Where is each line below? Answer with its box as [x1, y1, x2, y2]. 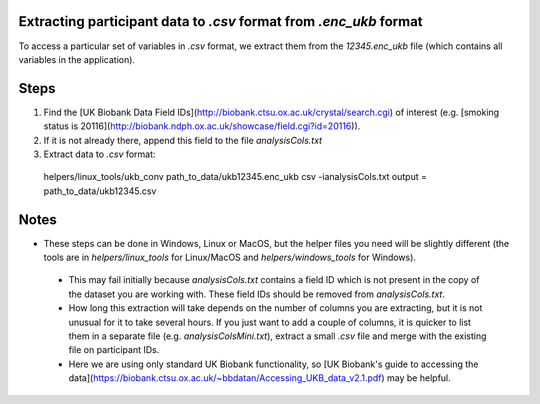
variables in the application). [18, 53, 135, 65]
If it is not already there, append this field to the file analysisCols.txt [43, 134, 323, 146]
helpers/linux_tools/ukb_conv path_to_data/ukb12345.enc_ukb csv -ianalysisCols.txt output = [43, 171, 427, 183]
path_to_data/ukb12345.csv [43, 185, 157, 197]
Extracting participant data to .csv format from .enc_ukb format [18, 13, 424, 30]
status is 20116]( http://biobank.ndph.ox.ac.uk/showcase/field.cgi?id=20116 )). [43, 120, 361, 132]
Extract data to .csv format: [43, 148, 156, 160]
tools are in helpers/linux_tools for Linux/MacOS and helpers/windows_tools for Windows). [43, 251, 417, 264]
